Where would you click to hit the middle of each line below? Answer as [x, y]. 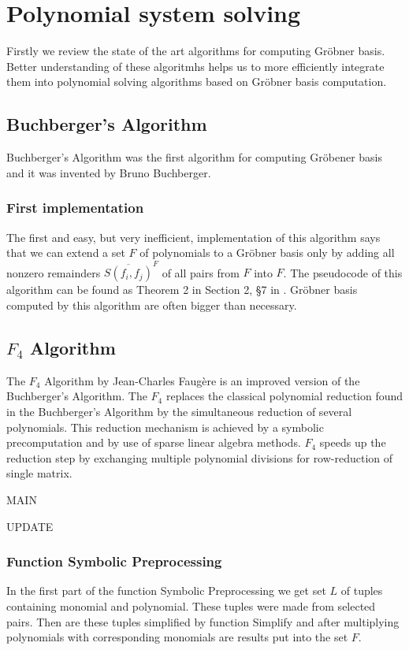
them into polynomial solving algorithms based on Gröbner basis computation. [197, 82]
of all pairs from [201, 272]
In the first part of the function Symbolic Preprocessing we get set [166, 591]
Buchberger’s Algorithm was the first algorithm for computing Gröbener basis [195, 157]
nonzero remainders [54, 272]
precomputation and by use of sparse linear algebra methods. [154, 442]
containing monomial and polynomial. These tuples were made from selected [191, 605]
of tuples [362, 591]
